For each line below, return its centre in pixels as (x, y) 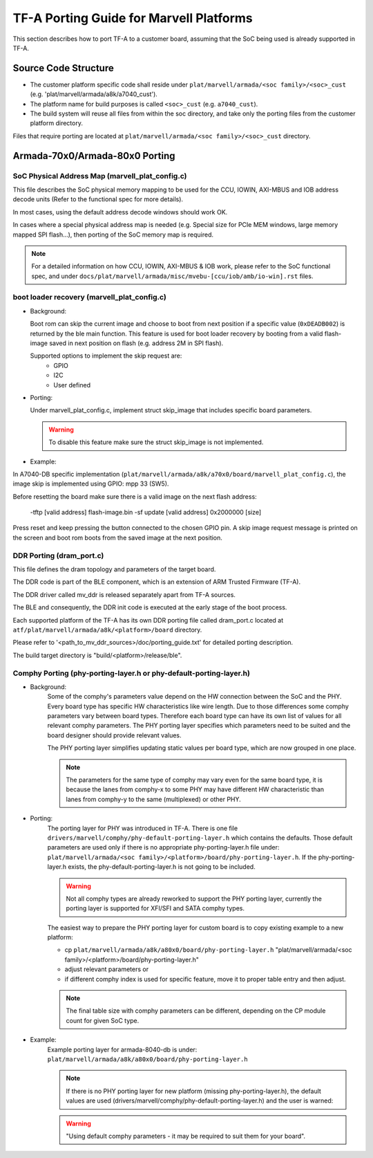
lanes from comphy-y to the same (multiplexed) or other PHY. (153, 799)
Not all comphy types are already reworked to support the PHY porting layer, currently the (194, 899)
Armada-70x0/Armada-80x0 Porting (94, 156)
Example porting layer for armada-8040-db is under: (122, 1049)
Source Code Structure (63, 68)
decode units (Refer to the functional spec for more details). (98, 199)
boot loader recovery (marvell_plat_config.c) (90, 297)
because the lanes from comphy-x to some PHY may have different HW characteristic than (195, 789)
